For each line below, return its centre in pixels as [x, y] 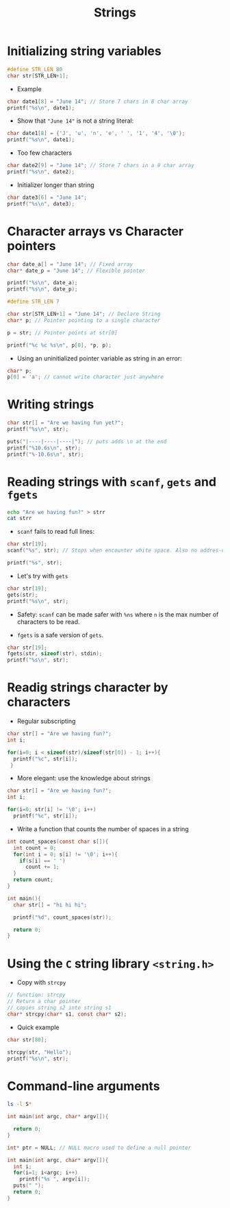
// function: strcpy [37, 995]
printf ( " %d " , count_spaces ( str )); [62, 917]
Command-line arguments [84, 1086]
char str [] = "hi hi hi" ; [50, 905]
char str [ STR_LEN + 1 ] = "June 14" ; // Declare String [84, 314]
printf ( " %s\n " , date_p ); [42, 289]
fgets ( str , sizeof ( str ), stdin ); [55, 654]
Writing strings [51, 405]
